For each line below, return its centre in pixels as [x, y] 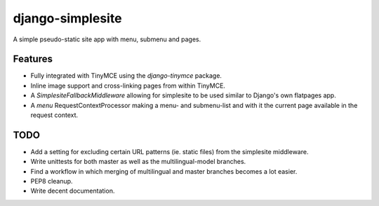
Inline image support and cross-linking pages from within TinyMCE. [128, 85]
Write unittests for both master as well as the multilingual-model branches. [138, 162]
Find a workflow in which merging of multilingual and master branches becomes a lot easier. [164, 171]
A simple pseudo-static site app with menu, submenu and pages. [107, 39]
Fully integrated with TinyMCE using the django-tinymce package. [126, 76]
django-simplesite [67, 18]
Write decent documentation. [73, 191]
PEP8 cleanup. [52, 181]
